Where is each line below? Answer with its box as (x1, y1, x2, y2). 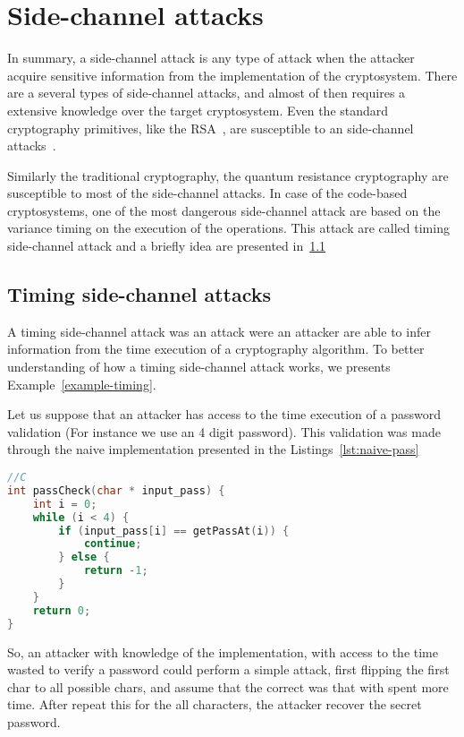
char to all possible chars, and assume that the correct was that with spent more (7, 677, 449, 696)
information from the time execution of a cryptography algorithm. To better (7, 339, 425, 358)
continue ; (83, 537, 142, 551)
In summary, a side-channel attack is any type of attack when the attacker (7, 48, 415, 67)
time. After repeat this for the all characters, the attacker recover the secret (7, 695, 422, 714)
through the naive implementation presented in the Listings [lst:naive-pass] (7, 440, 419, 458)
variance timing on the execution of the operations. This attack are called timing (7, 219, 450, 237)
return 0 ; (32, 604, 91, 617)
